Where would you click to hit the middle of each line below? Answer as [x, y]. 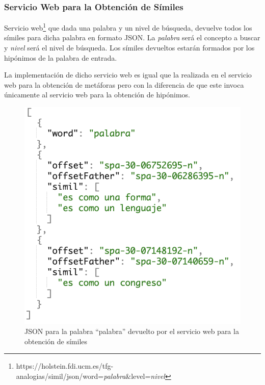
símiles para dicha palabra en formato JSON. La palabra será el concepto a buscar [132, 37]
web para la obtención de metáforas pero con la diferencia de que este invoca [124, 84]
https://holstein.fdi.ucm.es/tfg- [65, 366]
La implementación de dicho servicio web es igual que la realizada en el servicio [128, 75]
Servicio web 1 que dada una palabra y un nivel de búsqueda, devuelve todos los [128, 27]
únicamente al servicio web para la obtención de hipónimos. [97, 95]
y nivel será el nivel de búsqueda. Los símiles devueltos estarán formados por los [129, 48]
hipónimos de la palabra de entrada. [61, 57]
